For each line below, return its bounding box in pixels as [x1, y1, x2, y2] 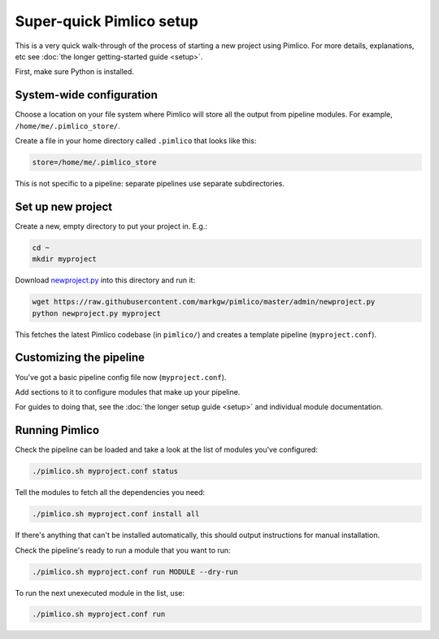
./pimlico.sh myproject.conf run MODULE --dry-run [32, 567, 239, 576]
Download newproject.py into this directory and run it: [15, 275, 195, 285]
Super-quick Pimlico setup [15, 12, 199, 30]
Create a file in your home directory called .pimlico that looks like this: [15, 136, 257, 146]
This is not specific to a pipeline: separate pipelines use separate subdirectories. [15, 178, 285, 188]
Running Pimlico [15, 423, 100, 437]
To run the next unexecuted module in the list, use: [15, 588, 185, 597]
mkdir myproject [32, 255, 98, 264]
